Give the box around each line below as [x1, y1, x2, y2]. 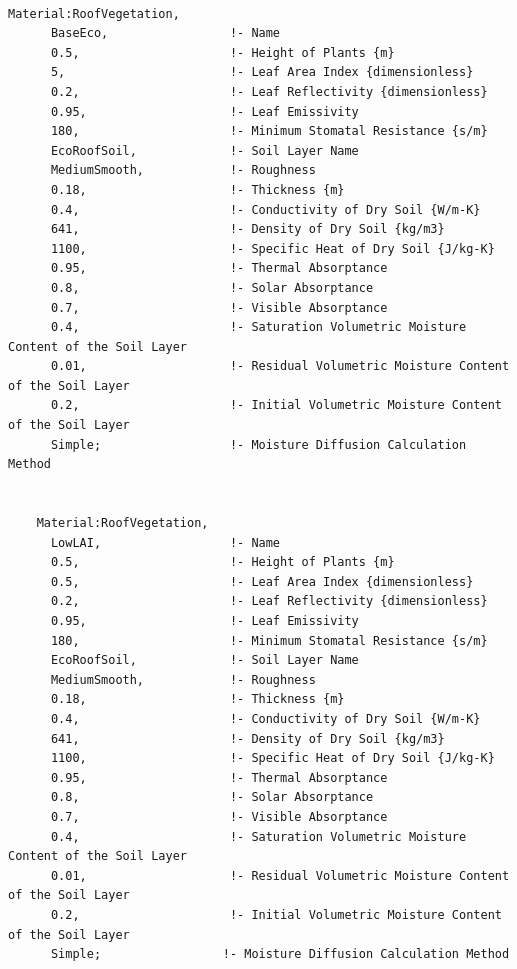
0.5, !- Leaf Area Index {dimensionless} [50, 574, 474, 589]
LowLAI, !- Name [50, 535, 281, 550]
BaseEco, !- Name [50, 26, 281, 41]
